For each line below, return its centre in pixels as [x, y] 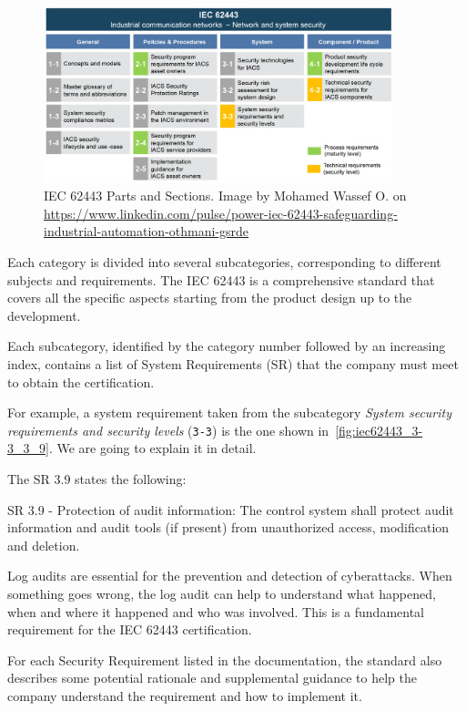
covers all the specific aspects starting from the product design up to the [210, 298]
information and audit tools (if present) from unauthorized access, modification [228, 527]
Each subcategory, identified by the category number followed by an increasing [227, 346]
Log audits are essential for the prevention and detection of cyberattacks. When [230, 576]
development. [44, 315]
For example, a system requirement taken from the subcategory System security [230, 412]
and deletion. [44, 545]
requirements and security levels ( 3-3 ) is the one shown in [168, 430]
